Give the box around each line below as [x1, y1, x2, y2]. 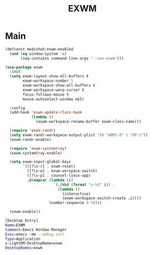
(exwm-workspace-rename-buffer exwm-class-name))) [36, 119, 141, 124]
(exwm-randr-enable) [9, 137, 51, 142]
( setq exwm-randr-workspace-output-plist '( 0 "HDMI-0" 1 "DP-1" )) [9, 132, 148, 137]
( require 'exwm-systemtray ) [9, 146, 67, 151]
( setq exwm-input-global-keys [9, 159, 71, 164]
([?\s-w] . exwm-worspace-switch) [26, 169, 98, 174]
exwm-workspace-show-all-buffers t [23, 83, 96, 88]
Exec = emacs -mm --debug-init [5, 231, 65, 237]
